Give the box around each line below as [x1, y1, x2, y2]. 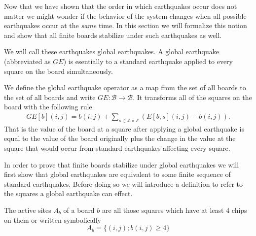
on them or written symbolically [4, 214, 101, 225]
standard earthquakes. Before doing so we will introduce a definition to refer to [4, 178, 243, 189]
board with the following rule [4, 101, 92, 112]
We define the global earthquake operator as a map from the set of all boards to [4, 82, 246, 93]
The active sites [4, 204, 51, 215]
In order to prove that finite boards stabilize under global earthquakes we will [4, 159, 239, 169]
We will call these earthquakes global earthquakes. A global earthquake [4, 46, 219, 57]
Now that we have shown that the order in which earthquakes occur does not [4, 1, 237, 11]
